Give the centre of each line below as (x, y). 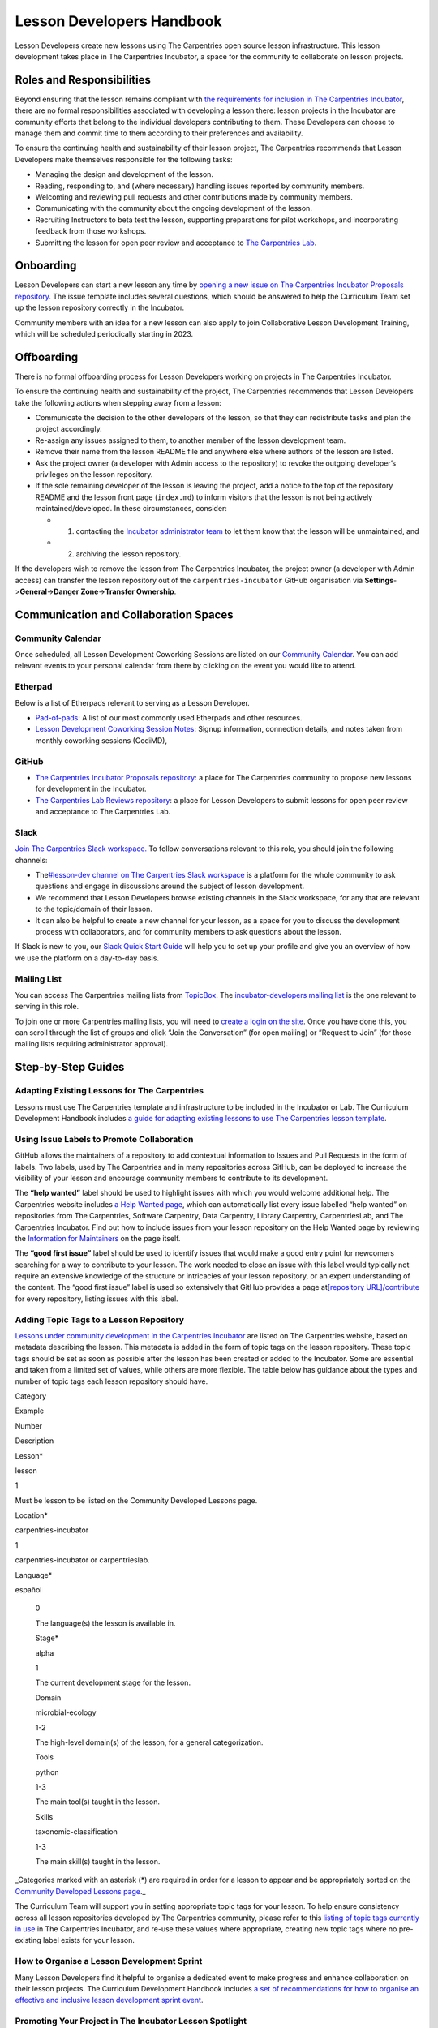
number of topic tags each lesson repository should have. (112, 1381)
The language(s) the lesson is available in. (105, 1623)
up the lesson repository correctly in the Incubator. (100, 307)
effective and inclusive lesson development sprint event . (109, 2000)
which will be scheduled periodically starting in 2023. (104, 334)
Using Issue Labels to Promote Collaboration (104, 1139)
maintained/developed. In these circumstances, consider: (131, 509)
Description (34, 1441)
